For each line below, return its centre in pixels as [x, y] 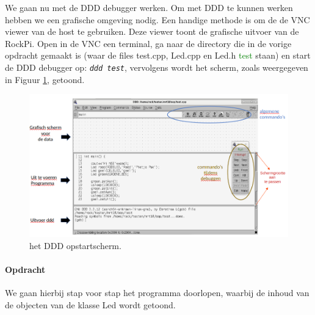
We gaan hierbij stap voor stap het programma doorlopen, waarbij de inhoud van [157, 293]
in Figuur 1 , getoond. [45, 79]
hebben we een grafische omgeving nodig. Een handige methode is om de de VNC [157, 19]
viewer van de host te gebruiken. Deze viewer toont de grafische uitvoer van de [152, 31]
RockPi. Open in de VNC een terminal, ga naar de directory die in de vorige [148, 43]
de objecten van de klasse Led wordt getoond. [90, 304]
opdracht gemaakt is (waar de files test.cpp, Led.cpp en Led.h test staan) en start [158, 55]
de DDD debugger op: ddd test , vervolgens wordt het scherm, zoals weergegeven [157, 67]
